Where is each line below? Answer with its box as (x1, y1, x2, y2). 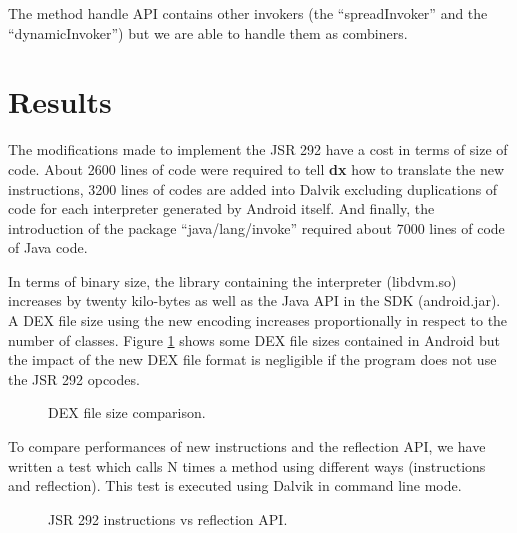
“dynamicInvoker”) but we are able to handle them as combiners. (8, 22, 408, 43)
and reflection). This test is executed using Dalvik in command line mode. (8, 475, 462, 496)
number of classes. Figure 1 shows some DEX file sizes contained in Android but (8, 329, 501, 350)
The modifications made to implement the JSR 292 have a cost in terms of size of (8, 139, 508, 160)
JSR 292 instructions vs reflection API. (48, 508, 288, 529)
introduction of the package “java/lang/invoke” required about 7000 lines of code (8, 217, 505, 238)
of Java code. (8, 237, 88, 258)
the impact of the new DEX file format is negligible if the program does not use (8, 349, 497, 370)
